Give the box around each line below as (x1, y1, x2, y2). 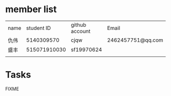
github (71, 21, 87, 28)
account (71, 27, 91, 35)
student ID (26, 24, 51, 31)
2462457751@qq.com (107, 37, 163, 44)
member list (5, 4, 57, 15)
